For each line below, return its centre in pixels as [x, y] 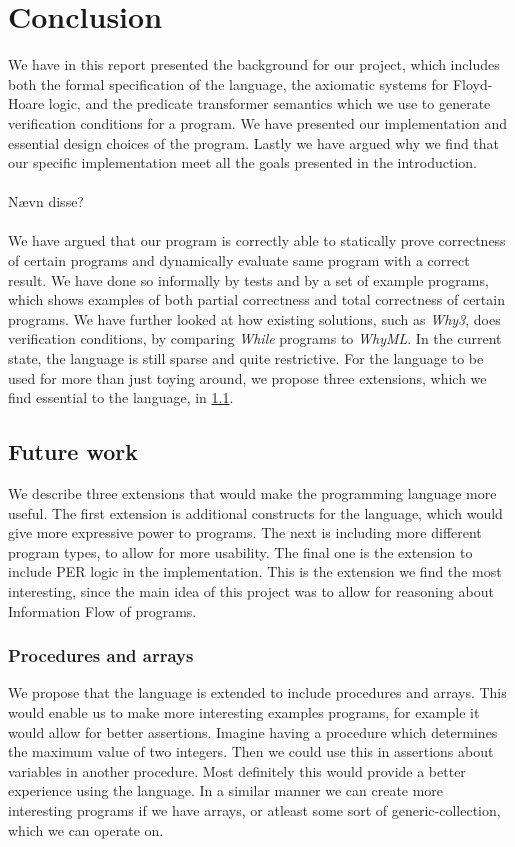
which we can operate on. [86, 829]
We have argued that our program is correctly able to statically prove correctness [257, 240]
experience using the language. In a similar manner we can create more [226, 790]
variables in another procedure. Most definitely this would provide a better [237, 770]
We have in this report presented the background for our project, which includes [254, 64]
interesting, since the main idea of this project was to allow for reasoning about [251, 590]
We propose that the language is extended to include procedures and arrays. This [257, 692]
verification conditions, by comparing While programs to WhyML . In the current [255, 338]
